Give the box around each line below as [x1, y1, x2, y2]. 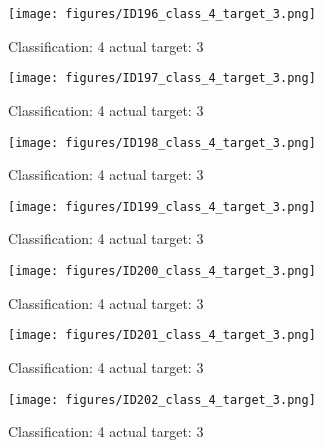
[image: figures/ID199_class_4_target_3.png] [8, 199, 316, 214]
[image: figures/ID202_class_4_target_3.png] [8, 392, 316, 407]
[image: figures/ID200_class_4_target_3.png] [8, 264, 316, 278]
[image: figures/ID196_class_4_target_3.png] [8, 7, 316, 21]
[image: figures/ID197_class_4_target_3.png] [8, 71, 316, 86]
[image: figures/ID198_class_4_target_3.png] [8, 135, 316, 150]
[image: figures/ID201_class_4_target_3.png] [8, 328, 316, 343]
